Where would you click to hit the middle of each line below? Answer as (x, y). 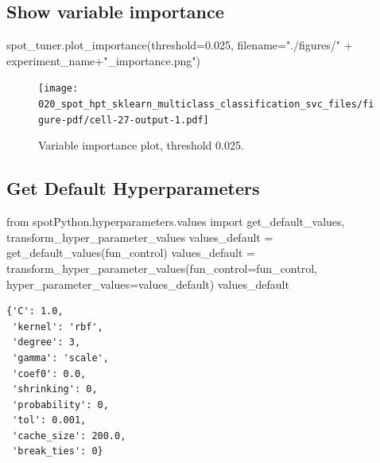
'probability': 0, (60, 405)
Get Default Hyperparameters (133, 188)
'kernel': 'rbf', (58, 327)
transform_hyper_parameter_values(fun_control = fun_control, (162, 268)
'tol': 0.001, (49, 420)
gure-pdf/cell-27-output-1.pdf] (124, 120)
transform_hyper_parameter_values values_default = (140, 237)
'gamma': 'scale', (60, 358)
